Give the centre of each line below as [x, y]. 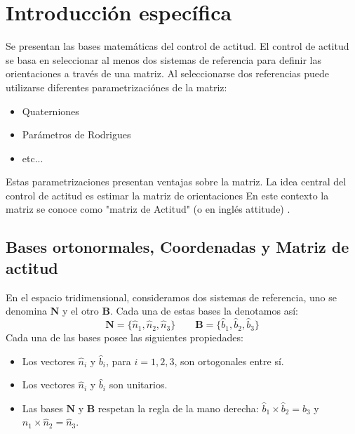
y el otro [81, 311]
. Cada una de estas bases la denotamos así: [204, 311]
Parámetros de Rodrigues [76, 134]
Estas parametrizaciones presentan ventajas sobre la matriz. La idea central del [176, 182]
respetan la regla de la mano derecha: [178, 408]
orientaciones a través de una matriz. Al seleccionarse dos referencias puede [168, 73]
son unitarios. [138, 384]
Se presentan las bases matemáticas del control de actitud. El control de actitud [177, 46]
